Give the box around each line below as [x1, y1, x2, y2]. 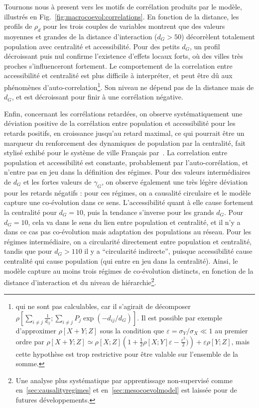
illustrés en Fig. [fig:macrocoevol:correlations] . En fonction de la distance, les [4, 11, 239, 21]
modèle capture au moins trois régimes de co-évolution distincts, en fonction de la [4, 265, 254, 276]
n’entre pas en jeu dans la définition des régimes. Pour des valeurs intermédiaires [4, 167, 251, 177]
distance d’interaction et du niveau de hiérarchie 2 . [4, 276, 156, 287]
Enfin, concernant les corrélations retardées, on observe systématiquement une [4, 108, 243, 118]
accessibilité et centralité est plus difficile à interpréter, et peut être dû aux [4, 70, 233, 81]
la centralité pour [4, 206, 57, 217]
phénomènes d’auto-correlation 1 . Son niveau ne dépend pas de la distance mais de [4, 80, 254, 92]
